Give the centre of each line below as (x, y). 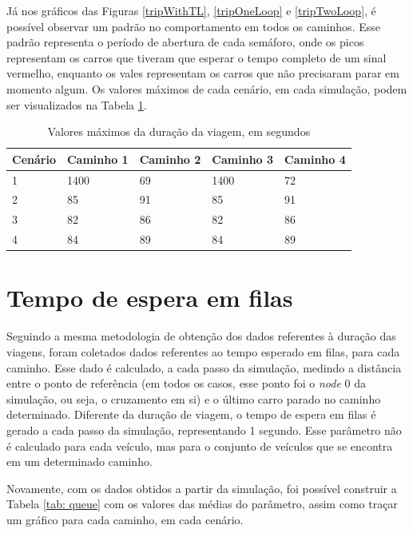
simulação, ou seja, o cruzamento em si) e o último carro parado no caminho (194, 398)
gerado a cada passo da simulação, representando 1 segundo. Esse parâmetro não (204, 430)
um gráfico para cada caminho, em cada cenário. (125, 519)
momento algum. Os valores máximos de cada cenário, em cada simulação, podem (207, 88)
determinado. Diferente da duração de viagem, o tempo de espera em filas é (191, 414)
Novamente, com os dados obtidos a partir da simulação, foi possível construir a (202, 488)
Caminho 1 (97, 159)
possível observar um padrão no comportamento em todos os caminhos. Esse (193, 26)
